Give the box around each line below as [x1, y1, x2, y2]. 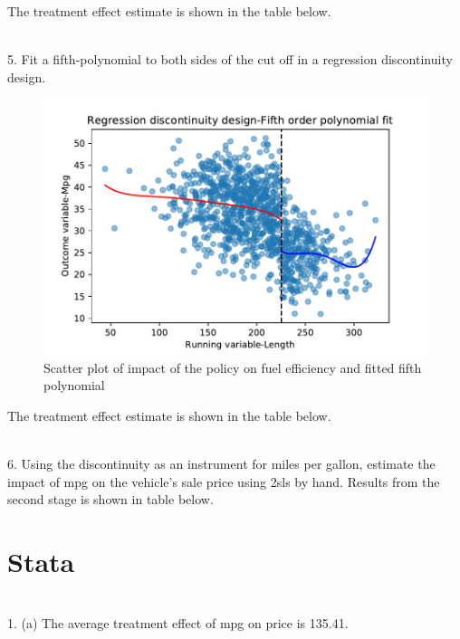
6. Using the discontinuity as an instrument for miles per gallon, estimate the [7, 454, 436, 472]
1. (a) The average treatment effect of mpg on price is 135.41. [7, 613, 349, 632]
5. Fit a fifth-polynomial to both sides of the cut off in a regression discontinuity [7, 50, 453, 69]
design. [7, 67, 46, 86]
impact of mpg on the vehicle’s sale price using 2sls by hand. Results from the [7, 472, 440, 491]
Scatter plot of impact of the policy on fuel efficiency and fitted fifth [43, 358, 422, 377]
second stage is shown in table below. [7, 490, 214, 509]
